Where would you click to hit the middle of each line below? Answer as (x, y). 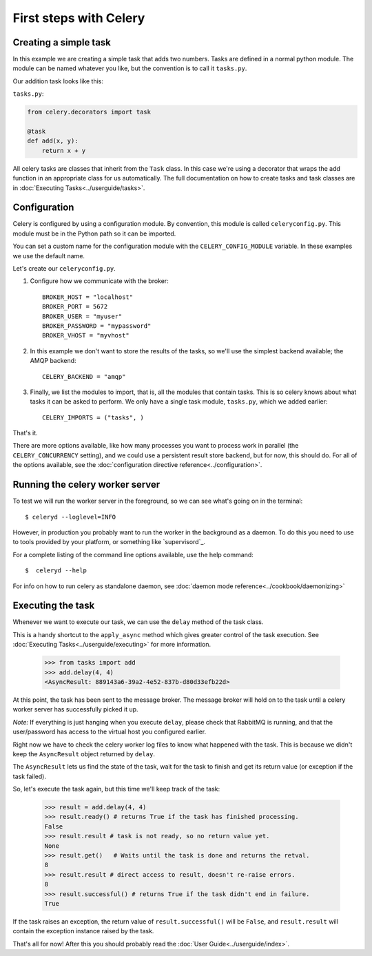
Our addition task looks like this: (58, 81)
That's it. (25, 433)
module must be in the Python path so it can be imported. (94, 233)
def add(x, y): (53, 141)
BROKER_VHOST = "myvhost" (86, 335)
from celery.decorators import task (89, 112)
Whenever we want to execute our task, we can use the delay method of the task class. (138, 622)
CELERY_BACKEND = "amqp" (84, 376)
